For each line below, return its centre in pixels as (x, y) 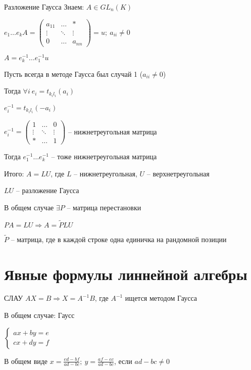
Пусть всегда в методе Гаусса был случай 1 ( (73, 74)
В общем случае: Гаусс (39, 315)
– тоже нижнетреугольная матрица (104, 156)
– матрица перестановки (104, 207)
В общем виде (26, 361)
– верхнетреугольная (178, 173)
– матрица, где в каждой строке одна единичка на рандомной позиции (119, 239)
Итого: (14, 173)
